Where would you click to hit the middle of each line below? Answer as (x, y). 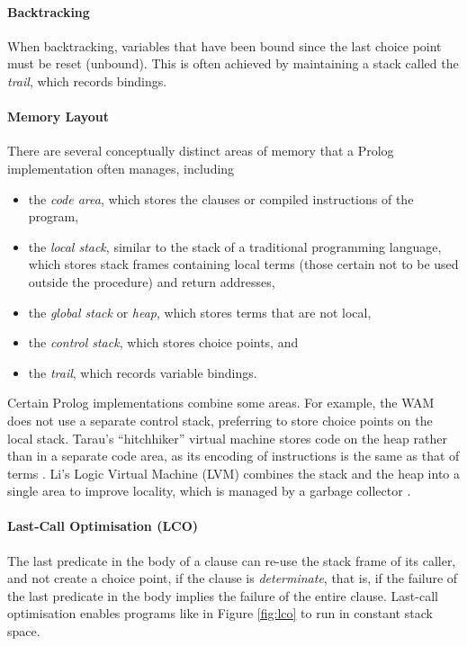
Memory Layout (58, 117)
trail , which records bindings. (87, 81)
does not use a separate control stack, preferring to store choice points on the (220, 420)
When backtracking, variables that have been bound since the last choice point (225, 45)
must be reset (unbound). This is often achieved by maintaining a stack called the (233, 63)
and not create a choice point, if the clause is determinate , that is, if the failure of (233, 578)
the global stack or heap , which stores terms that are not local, (200, 312)
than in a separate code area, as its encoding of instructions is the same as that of (233, 456)
